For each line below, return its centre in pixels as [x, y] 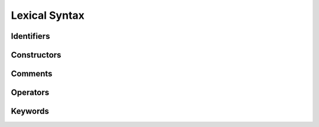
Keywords [30, 111]
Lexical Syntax [48, 15]
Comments [32, 74]
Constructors [36, 55]
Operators [30, 93]
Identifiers [30, 36]
